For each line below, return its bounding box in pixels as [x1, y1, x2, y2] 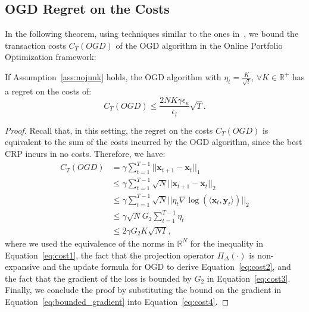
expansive [5, 260, 40, 273]
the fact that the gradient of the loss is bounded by [5, 272, 192, 284]
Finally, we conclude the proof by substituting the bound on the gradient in [5, 283, 282, 296]
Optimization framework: [5, 51, 96, 63]
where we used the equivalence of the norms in [5, 237, 174, 249]
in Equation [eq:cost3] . [207, 272, 291, 284]
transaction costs [5, 39, 66, 51]
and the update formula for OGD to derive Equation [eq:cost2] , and [42, 260, 291, 273]
